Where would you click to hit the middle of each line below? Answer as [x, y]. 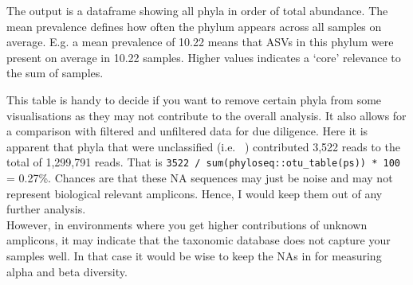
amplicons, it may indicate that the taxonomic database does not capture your [199, 240]
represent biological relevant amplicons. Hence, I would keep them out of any [195, 193]
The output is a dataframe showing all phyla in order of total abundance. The [197, 10]
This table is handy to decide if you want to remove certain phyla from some [194, 99]
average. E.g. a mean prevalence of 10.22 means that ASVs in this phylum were [200, 42]
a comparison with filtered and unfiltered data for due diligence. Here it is [187, 131]
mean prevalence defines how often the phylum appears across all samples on [194, 26]
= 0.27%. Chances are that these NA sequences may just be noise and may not [200, 178]
